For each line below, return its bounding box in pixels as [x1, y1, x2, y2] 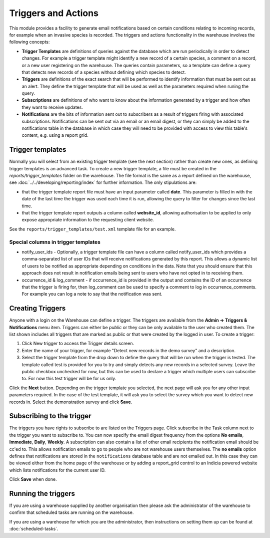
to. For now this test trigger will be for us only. [21, 376, 116, 382]
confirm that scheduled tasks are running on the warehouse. [9, 509, 134, 515]
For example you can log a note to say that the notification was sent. [21, 291, 162, 297]
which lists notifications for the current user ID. [9, 467, 106, 473]
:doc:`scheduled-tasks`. [9, 526, 58, 532]
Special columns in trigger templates [9, 238, 101, 245]
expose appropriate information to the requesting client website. [21, 217, 154, 223]
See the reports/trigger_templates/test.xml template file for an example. [9, 226, 176, 232]
